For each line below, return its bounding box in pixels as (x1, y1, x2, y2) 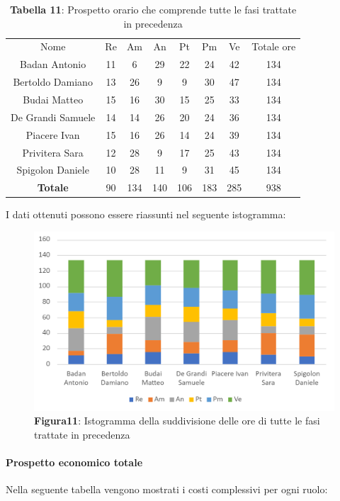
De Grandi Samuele (11, 109, 96, 124)
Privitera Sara (22, 145, 84, 159)
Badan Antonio (20, 57, 86, 72)
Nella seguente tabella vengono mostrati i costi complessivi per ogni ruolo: (6, 482, 328, 497)
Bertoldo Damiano (13, 74, 93, 89)
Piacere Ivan (25, 127, 80, 142)
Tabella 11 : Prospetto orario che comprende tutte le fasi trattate (9, 2, 297, 16)
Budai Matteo (23, 91, 84, 106)
